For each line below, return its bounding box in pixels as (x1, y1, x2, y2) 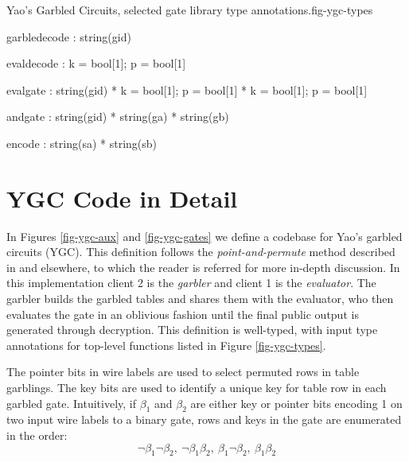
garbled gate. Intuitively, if (6, 394, 137, 411)
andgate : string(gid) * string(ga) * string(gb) (6, 108, 229, 125)
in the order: (6, 427, 68, 444)
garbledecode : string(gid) (6, 28, 131, 45)
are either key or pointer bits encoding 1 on (190, 394, 403, 411)
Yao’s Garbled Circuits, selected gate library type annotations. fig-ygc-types (6, 2, 373, 17)
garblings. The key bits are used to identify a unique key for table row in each (6, 379, 387, 396)
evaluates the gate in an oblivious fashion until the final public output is (6, 305, 359, 322)
